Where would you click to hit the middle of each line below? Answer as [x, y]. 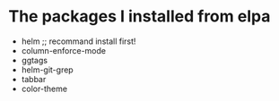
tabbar [34, 79]
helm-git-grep [47, 70]
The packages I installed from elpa [139, 17]
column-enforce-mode [64, 50]
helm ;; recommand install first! [78, 41]
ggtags [35, 60]
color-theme [44, 88]
